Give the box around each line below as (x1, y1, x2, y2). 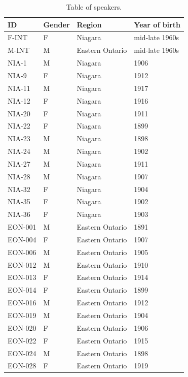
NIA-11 (8, 82, 30, 93)
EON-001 (8, 222, 36, 232)
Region (77, 19, 102, 29)
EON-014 (8, 285, 36, 295)
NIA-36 (8, 209, 30, 219)
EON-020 (8, 322, 36, 333)
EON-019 (8, 310, 36, 320)
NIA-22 (8, 120, 30, 131)
